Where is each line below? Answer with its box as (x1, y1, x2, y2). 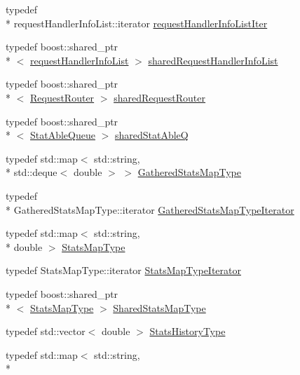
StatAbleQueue (30, 128, 95, 142)
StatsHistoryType (149, 324, 226, 339)
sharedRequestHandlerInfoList (148, 53, 278, 67)
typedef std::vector (6, 324, 86, 339)
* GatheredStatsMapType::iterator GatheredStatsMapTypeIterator (6, 202, 294, 217)
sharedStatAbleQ (114, 128, 189, 142)
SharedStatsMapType (113, 300, 206, 315)
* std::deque (6, 165, 57, 179)
